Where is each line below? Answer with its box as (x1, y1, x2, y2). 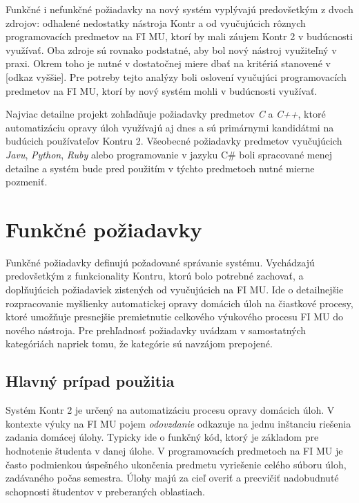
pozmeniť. (6, 174, 48, 189)
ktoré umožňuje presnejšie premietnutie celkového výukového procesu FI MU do (6, 309, 344, 324)
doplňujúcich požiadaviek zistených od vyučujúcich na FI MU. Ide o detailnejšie (6, 282, 344, 297)
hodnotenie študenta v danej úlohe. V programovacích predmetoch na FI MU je (6, 443, 343, 457)
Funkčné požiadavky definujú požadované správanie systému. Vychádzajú (6, 255, 315, 269)
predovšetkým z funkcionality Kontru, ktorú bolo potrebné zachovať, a (6, 268, 304, 283)
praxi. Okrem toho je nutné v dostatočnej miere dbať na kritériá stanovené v (6, 56, 331, 71)
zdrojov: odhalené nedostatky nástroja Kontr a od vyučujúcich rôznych (6, 15, 306, 30)
